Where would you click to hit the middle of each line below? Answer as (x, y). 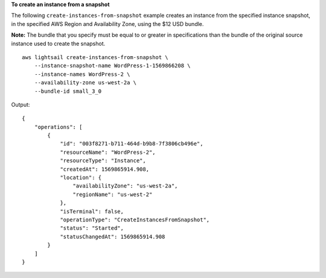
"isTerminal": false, (92, 211)
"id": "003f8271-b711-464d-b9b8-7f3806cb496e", (132, 144)
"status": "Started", (92, 228)
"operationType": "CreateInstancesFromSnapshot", (135, 220)
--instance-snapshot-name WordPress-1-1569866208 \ (112, 66)
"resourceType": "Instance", (103, 161)
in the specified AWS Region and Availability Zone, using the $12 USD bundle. (107, 24)
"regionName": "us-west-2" (113, 194)
